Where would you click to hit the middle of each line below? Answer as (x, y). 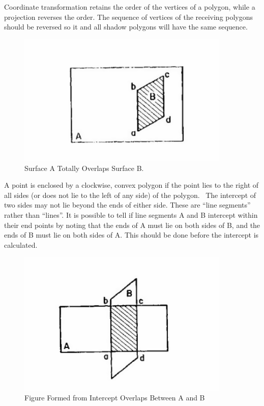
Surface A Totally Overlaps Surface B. (84, 168)
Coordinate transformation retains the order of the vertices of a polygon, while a (130, 7)
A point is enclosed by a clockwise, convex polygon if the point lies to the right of (131, 185)
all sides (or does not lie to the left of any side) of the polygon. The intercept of (130, 195)
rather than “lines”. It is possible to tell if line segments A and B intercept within (131, 214)
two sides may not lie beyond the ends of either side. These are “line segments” (127, 205)
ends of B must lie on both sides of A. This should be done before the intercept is (131, 235)
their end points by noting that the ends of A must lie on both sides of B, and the (132, 225)
